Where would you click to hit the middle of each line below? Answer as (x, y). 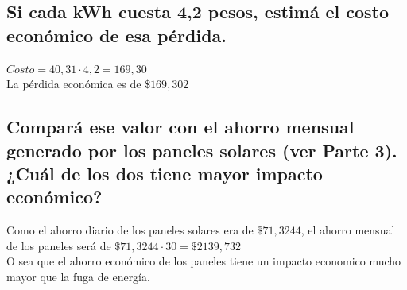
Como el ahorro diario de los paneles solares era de (130, 230)
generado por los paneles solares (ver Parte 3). (202, 150)
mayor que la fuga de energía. (78, 276)
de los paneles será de (59, 245)
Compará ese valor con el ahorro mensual (180, 127)
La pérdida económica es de (74, 84)
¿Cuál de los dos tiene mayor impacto (165, 173)
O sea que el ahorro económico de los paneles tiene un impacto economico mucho (204, 261)
